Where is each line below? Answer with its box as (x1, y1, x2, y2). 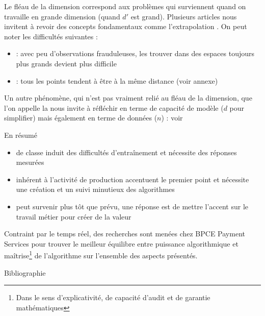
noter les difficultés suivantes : (4, 31, 98, 41)
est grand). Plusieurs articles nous (130, 11, 237, 21)
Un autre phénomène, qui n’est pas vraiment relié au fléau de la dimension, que (4, 92, 252, 103)
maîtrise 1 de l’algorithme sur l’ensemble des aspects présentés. (4, 249, 198, 260)
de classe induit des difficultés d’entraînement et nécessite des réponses (16, 147, 237, 157)
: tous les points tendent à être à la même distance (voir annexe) (16, 75, 218, 86)
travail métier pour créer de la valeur (16, 211, 131, 222)
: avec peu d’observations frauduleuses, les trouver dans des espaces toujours (16, 48, 255, 59)
